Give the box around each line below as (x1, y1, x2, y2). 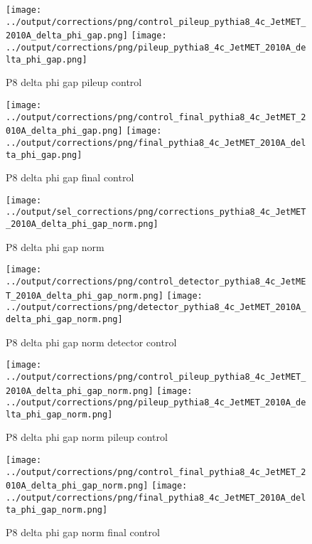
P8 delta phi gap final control (6, 170, 134, 185)
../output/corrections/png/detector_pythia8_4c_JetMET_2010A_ (6, 302, 306, 313)
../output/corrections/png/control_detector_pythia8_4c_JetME (6, 276, 306, 287)
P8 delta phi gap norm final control (6, 525, 160, 540)
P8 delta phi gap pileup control (6, 75, 142, 90)
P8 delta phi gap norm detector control (6, 334, 177, 349)
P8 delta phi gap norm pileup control (6, 430, 168, 444)
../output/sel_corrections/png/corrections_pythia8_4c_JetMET (6, 207, 306, 218)
